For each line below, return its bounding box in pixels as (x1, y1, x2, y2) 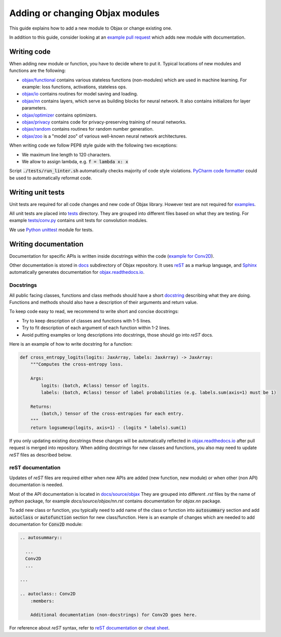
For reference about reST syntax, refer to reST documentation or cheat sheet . (9, 625, 170, 631)
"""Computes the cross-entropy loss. (30, 362, 123, 367)
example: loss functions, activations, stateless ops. (22, 84, 127, 90)
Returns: (30, 403, 52, 409)
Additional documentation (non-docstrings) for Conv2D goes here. (30, 612, 198, 618)
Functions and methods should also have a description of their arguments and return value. (9, 299, 198, 305)
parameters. (22, 105, 47, 111)
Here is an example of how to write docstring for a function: (9, 341, 133, 347)
